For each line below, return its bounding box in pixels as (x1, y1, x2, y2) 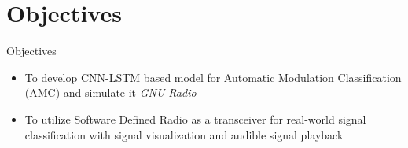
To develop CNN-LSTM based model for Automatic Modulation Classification (24, 68, 402, 85)
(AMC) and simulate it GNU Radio (24, 84, 197, 101)
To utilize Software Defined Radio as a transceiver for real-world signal (24, 110, 366, 127)
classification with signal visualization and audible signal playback (24, 126, 344, 142)
